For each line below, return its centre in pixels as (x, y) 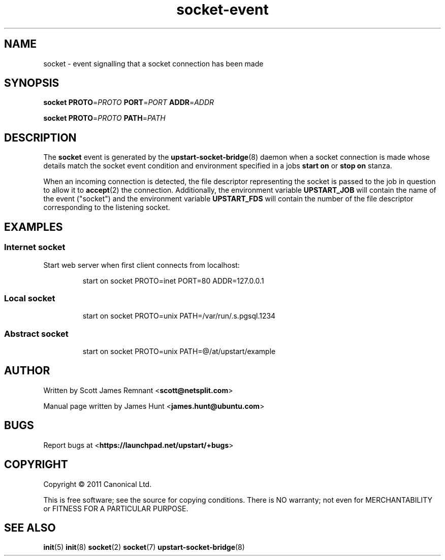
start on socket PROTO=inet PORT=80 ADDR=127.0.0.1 (173, 281)
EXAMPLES (34, 227)
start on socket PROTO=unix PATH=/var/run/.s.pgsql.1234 (179, 316)
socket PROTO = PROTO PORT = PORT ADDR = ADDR (129, 102)
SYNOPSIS (32, 83)
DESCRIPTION (40, 137)
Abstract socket (36, 334)
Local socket (30, 298)
